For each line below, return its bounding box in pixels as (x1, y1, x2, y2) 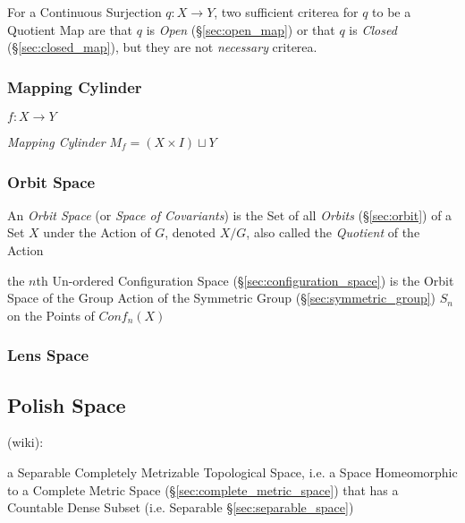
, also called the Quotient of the (246, 223, 420, 242)
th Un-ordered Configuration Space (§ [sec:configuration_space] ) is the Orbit (36, 270, 454, 289)
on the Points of (7, 305, 95, 324)
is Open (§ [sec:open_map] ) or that (146, 20, 335, 39)
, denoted (165, 223, 216, 242)
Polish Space (7, 390, 126, 418)
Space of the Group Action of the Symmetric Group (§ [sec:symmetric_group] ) (7, 288, 436, 307)
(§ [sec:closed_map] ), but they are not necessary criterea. (7, 38, 317, 56)
